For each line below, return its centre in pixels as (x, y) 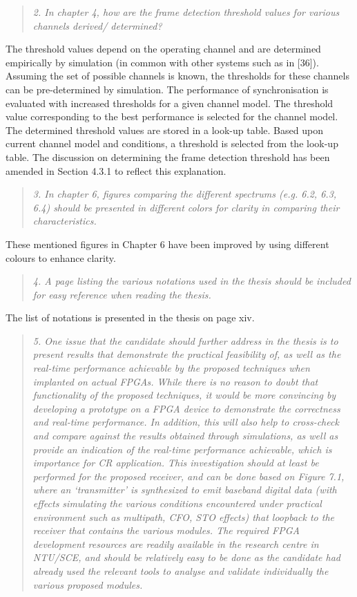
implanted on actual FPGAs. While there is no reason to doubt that (175, 381)
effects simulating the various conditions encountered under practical (177, 503)
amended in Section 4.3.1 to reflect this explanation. (116, 170)
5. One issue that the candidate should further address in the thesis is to (185, 340)
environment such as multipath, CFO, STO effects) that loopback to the (183, 517)
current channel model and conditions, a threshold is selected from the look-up (172, 143)
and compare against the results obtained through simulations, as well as (185, 436)
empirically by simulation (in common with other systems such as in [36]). (162, 62)
